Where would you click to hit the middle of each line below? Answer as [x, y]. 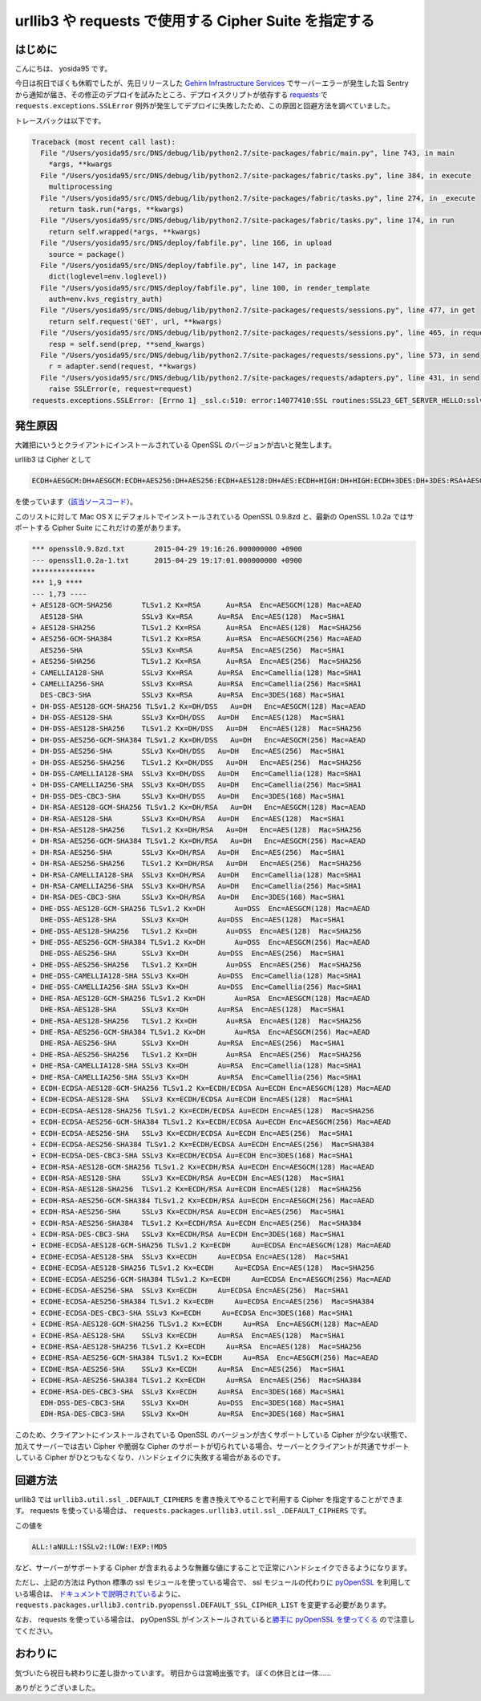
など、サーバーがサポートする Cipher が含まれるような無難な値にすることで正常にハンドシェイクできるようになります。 [213, 1567]
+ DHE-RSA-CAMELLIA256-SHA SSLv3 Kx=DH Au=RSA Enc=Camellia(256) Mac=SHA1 [197, 1077]
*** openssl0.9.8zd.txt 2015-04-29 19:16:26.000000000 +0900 [167, 549]
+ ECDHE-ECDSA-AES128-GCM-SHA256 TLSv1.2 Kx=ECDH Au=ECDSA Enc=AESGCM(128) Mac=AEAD [212, 1245]
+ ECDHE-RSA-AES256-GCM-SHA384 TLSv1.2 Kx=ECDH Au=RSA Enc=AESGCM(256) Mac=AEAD [205, 1358]
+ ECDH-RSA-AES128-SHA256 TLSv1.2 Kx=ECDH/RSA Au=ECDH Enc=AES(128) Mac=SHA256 [197, 1189]
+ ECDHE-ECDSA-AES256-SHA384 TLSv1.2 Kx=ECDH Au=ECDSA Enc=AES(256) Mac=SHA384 [203, 1302]
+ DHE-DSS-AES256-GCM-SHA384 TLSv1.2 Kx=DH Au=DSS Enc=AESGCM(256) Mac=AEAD [201, 942]
